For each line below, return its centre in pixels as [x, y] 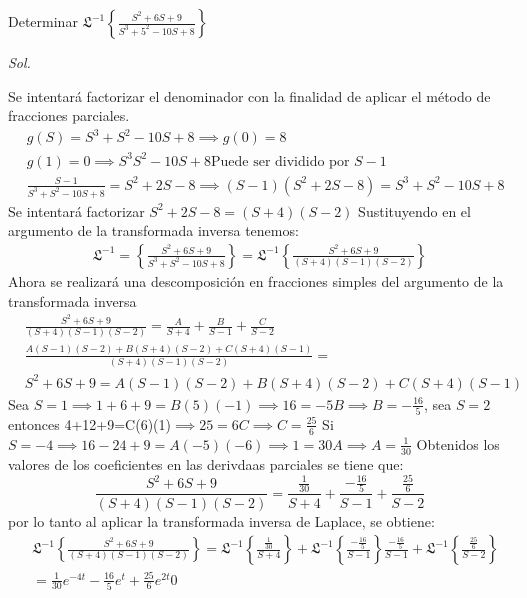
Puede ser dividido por [280, 161]
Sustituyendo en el [414, 210]
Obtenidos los [458, 443]
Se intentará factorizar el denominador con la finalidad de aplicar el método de [249, 95]
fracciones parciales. [69, 115]
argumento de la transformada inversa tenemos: [153, 230]
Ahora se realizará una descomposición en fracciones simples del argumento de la [256, 280]
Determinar [43, 21]
